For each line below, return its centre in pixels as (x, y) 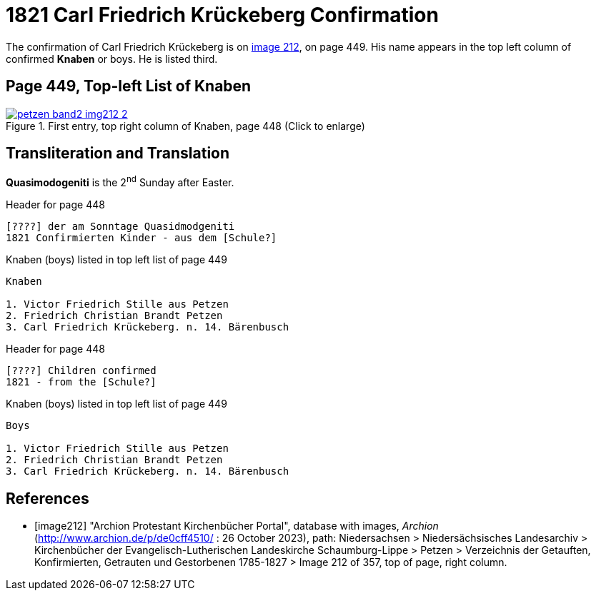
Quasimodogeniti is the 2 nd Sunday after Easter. (120, 182)
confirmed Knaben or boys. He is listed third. (112, 59)
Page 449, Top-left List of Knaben (129, 86)
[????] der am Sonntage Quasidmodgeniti (120, 227)
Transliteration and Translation (118, 153)
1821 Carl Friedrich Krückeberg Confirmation (222, 15)
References (48, 498)
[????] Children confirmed (81, 371)
